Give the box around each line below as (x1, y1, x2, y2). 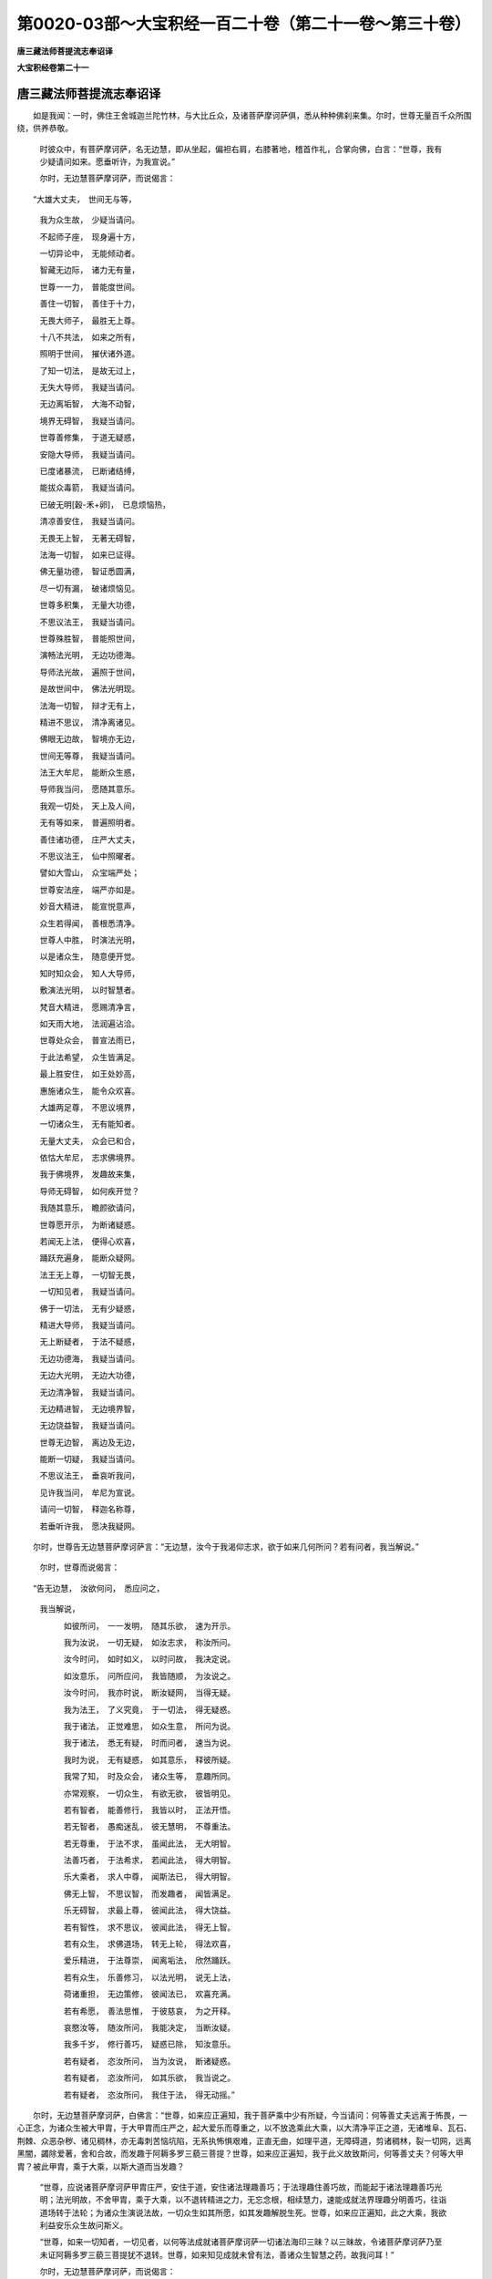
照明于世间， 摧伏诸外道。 (39, 348, 140, 359)
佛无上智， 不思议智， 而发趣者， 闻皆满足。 (63, 1888, 236, 1899)
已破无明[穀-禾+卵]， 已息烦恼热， (39, 499, 170, 510)
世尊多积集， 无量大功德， (39, 600, 140, 611)
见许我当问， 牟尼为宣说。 (39, 1487, 140, 1498)
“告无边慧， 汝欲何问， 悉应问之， (32, 1583, 165, 1593)
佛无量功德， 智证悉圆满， (39, 566, 140, 577)
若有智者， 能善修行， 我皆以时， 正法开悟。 (63, 1804, 236, 1815)
